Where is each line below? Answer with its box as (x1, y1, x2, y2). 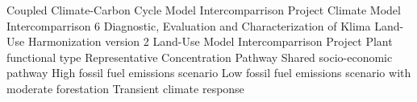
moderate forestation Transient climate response (6, 80, 244, 96)
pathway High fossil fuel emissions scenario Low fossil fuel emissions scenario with (6, 64, 411, 81)
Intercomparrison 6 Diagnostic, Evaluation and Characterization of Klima (6, 17, 371, 34)
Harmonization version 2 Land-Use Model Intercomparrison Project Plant (27, 33, 393, 50)
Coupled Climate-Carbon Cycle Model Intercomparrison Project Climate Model (6, 2, 401, 18)
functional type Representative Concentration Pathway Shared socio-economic (6, 48, 393, 65)
